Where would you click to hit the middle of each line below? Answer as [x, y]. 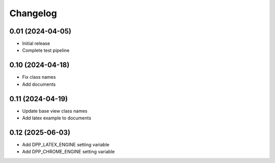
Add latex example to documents [57, 118]
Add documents [39, 84]
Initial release [36, 44]
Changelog [33, 13]
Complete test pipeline [46, 50]
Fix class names [39, 77]
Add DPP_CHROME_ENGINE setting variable [68, 152]
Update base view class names [55, 111]
